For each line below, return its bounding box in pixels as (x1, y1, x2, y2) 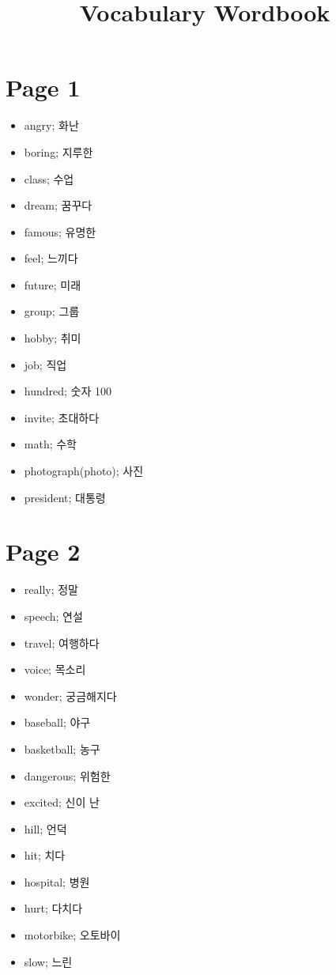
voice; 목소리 (24, 661, 86, 678)
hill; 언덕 (24, 820, 67, 837)
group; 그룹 (24, 303, 80, 319)
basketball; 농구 (24, 740, 100, 757)
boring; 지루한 (24, 143, 93, 160)
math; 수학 (24, 436, 77, 452)
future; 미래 (24, 276, 81, 293)
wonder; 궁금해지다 (24, 687, 117, 704)
